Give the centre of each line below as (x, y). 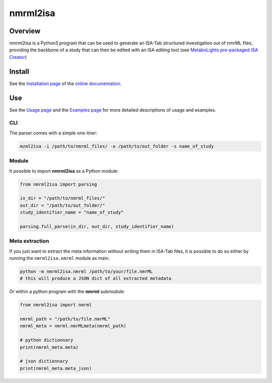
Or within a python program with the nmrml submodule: (67, 291)
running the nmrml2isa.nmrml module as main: (59, 258)
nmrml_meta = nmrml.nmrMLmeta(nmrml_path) (73, 326)
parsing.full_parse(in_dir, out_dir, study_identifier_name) (97, 226)
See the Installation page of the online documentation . (65, 84)
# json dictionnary (44, 361)
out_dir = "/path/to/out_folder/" (62, 205)
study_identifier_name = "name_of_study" (72, 212)
